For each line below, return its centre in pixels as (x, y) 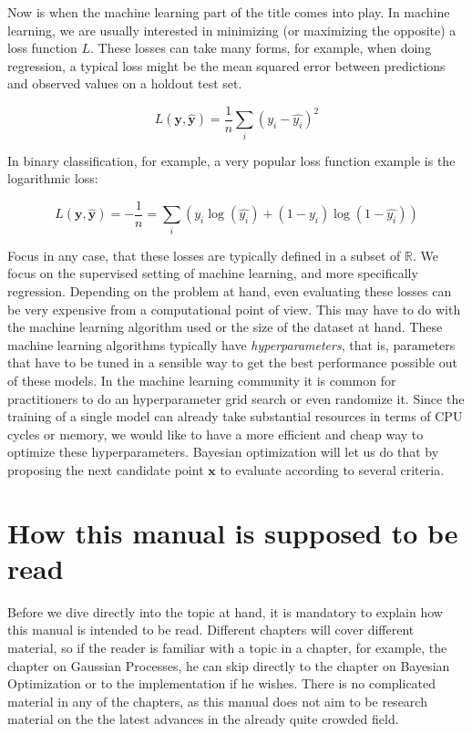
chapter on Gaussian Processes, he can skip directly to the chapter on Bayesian (229, 665)
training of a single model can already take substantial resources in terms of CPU (235, 416)
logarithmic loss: (53, 178)
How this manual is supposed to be (233, 532)
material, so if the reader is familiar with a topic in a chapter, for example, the (227, 647)
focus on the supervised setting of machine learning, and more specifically (213, 273)
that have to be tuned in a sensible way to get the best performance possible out (232, 362)
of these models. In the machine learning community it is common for (202, 380)
